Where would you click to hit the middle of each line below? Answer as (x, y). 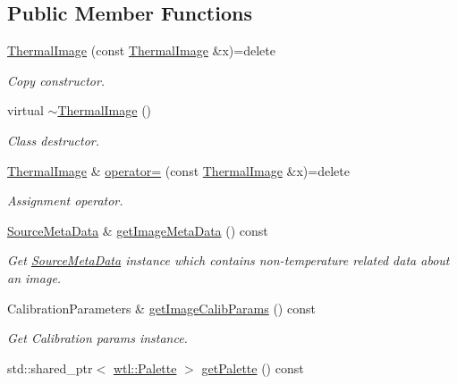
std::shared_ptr (50, 367)
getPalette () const (253, 367)
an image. (34, 277)
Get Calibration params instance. (97, 338)
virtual (25, 110)
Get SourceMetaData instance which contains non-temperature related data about (228, 260)
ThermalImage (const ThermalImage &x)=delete (141, 50)
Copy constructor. (56, 80)
